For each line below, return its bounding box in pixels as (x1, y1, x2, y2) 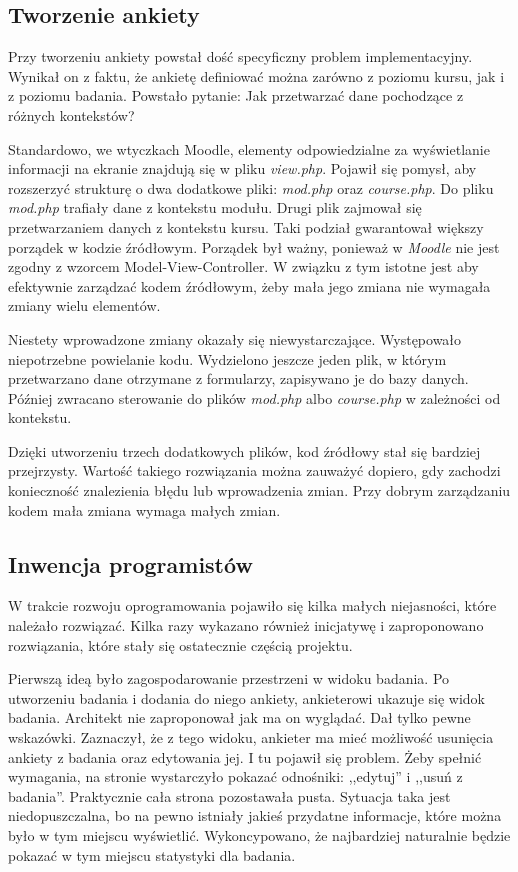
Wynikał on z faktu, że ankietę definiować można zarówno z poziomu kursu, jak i (8, 65, 505, 86)
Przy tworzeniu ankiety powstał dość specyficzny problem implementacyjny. (8, 46, 473, 67)
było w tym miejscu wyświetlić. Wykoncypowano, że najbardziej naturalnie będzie (8, 825, 511, 845)
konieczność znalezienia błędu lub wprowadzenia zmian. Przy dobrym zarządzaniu (8, 480, 511, 501)
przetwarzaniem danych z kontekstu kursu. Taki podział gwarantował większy (8, 216, 484, 237)
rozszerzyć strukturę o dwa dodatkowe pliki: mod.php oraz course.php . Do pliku (8, 177, 494, 198)
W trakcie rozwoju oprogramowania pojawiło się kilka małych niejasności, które (8, 595, 497, 616)
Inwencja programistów (8, 548, 253, 579)
